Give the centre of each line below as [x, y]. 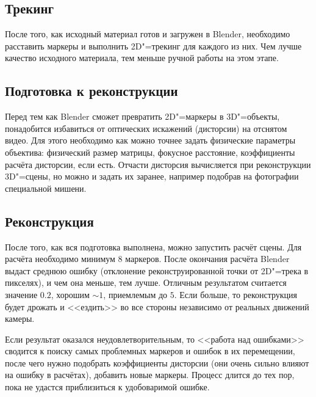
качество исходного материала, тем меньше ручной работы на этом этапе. [142, 58]
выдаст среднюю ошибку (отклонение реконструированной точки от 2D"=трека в [157, 270]
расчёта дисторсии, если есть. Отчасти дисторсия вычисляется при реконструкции [158, 164]
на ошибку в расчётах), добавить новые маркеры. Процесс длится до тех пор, [150, 375]
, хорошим [70, 294]
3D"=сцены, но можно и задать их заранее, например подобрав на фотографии [152, 176]
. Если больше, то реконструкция [236, 294]
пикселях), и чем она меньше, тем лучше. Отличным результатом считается [146, 282]
